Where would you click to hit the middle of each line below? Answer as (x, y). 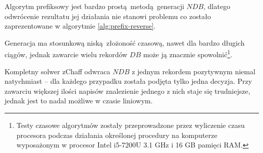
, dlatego (217, 6)
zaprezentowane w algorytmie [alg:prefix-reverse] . (80, 26)
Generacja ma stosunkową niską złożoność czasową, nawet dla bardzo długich (125, 42)
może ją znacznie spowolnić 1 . (188, 54)
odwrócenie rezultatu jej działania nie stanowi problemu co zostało (108, 16)
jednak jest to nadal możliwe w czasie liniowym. (79, 101)
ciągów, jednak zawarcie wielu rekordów (66, 54)
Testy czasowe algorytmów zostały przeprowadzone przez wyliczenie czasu (130, 125)
